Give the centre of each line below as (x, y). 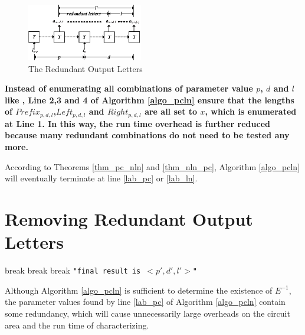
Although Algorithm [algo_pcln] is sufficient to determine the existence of (139, 290)
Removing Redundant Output (129, 219)
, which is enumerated (251, 111)
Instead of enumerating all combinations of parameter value (129, 88)
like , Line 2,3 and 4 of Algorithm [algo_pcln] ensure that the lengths (150, 100)
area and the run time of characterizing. (77, 325)
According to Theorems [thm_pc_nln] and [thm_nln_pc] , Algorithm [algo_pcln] (152, 166)
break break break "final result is (73, 270)
